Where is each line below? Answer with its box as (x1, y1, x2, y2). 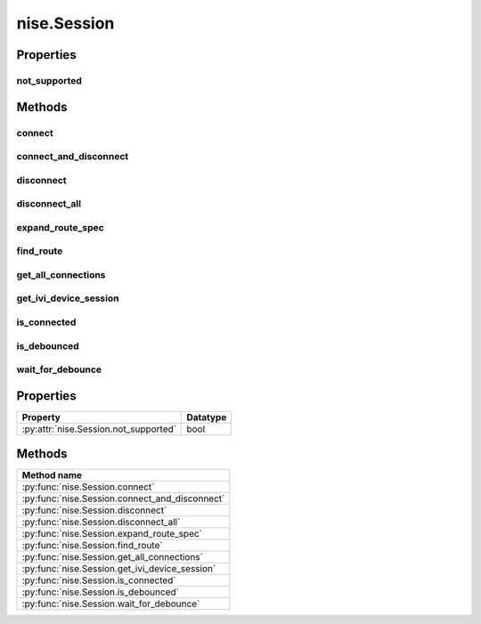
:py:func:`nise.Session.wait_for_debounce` (21, 597, 200, 610)
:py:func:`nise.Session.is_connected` (21, 574, 176, 587)
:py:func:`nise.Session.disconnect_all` (21, 516, 181, 529)
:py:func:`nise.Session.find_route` (21, 539, 164, 552)
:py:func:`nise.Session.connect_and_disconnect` (21, 492, 225, 505)
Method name (21, 469, 83, 482)
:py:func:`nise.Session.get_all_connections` (21, 551, 204, 563)
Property (21, 410, 61, 423)
